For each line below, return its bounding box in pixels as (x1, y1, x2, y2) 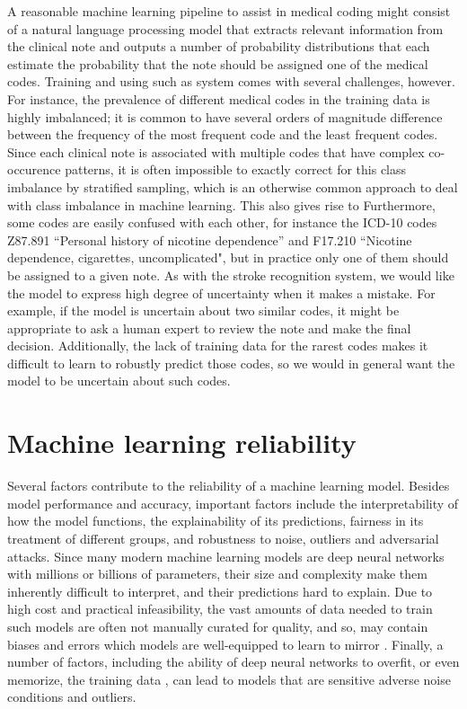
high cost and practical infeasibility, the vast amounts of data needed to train (7, 599, 433, 618)
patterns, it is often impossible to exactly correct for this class (65, 160, 407, 179)
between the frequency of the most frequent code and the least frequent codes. (7, 125, 438, 144)
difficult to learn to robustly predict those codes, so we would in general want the (7, 353, 455, 372)
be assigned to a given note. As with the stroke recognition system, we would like (7, 265, 454, 284)
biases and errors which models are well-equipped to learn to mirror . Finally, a (7, 634, 444, 653)
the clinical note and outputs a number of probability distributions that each (7, 37, 430, 56)
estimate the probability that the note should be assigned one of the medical (7, 54, 428, 73)
